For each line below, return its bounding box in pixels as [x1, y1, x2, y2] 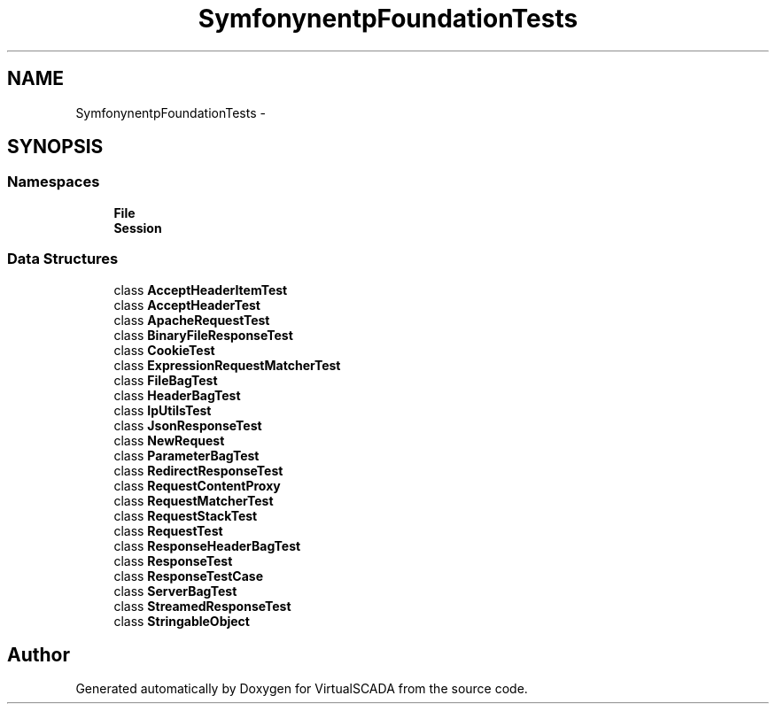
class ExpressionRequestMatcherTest [113, 357, 341, 373]
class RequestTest [113, 522, 223, 538]
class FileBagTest [113, 372, 218, 388]
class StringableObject [113, 613, 250, 629]
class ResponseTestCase [113, 568, 264, 583]
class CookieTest [113, 342, 215, 358]
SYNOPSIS [7, 135, 104, 158]
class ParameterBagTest [113, 447, 260, 463]
